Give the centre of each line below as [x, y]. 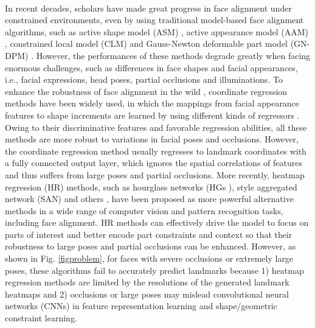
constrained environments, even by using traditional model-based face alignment [154, 20]
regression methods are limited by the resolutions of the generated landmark [147, 282]
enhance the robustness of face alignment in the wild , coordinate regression [146, 91]
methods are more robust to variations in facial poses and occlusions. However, [152, 139]
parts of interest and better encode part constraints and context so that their [149, 234]
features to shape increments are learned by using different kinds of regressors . [152, 115]
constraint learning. [41, 318]
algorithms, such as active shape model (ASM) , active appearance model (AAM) [157, 31]
